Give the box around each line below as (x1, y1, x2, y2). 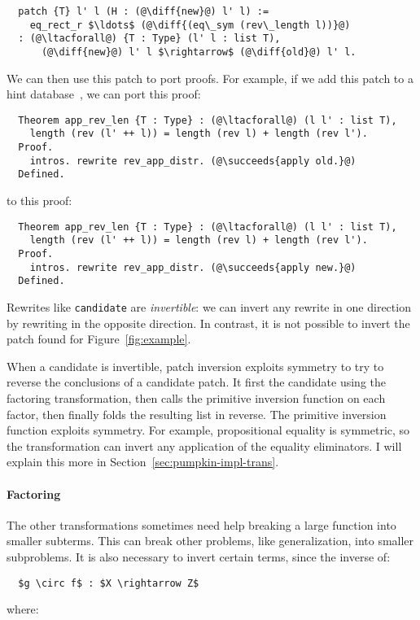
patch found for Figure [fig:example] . (7, 330, 191, 347)
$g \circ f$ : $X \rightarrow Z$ (18, 577, 199, 589)
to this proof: (7, 192, 72, 209)
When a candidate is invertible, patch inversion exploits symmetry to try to (7, 357, 384, 374)
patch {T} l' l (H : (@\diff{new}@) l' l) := (18, 6, 269, 17)
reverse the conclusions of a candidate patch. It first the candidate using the (7, 373, 386, 391)
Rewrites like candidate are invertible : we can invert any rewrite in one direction (7, 298, 411, 315)
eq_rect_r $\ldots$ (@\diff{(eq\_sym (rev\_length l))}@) (29, 19, 351, 31)
